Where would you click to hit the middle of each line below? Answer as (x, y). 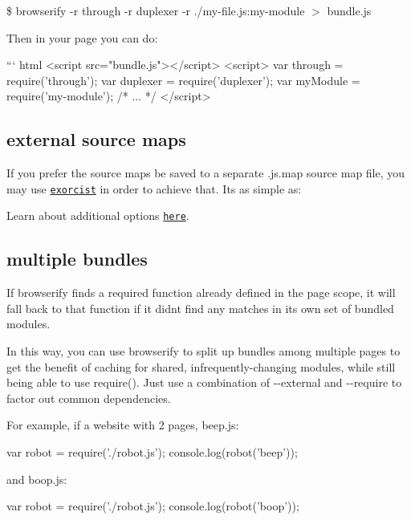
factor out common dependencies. (89, 398)
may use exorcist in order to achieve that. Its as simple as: (154, 188)
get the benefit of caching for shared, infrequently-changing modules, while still (201, 366)
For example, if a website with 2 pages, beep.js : (123, 425)
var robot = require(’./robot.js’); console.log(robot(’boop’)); (153, 506)
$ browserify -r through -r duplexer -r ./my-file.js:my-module (156, 10)
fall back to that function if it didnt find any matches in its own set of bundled (200, 308)
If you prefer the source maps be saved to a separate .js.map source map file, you (206, 173)
